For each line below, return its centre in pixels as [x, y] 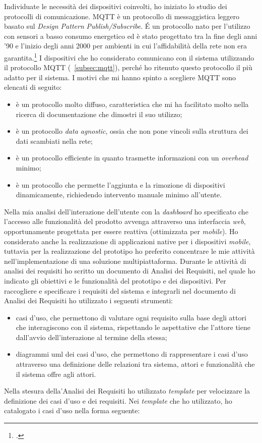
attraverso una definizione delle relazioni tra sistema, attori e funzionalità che [135, 364]
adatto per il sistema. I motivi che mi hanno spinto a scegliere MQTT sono [120, 77]
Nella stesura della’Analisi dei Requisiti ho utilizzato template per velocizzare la [127, 391]
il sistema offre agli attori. [56, 374]
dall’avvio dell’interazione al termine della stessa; [91, 337]
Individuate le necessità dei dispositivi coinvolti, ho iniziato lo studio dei [116, 6]
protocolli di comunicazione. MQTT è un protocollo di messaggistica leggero [122, 16]
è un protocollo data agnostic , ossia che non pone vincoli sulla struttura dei [132, 131]
